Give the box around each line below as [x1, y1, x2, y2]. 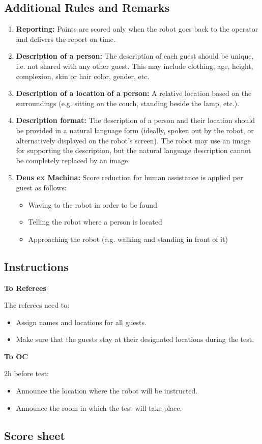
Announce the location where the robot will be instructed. [16, 385, 198, 396]
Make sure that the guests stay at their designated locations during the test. [16, 334, 254, 344]
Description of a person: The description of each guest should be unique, [16, 51, 254, 61]
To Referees [4, 282, 46, 293]
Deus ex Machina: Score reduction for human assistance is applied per [16, 172, 243, 183]
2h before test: [4, 368, 49, 379]
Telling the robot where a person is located [28, 216, 162, 227]
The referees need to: [4, 300, 70, 310]
